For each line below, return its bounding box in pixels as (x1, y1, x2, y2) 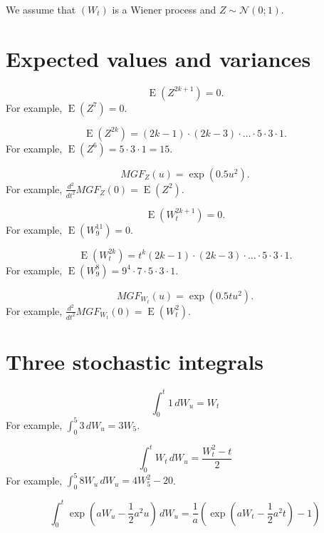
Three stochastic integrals (6, 347, 264, 376)
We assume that (6, 2, 76, 16)
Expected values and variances (6, 43, 311, 73)
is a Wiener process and (112, 2, 216, 16)
